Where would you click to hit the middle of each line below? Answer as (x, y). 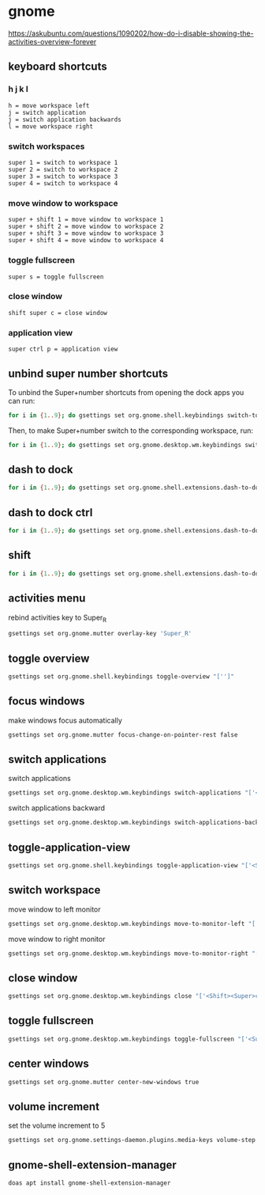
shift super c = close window (58, 313)
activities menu (47, 599)
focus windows (47, 702)
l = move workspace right (50, 126)
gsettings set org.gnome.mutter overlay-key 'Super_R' (100, 634)
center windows (49, 1064)
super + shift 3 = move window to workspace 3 (86, 233)
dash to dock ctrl (50, 512)
